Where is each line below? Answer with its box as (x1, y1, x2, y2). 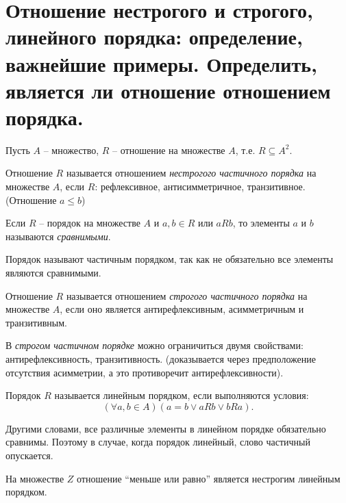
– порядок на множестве (39, 216, 140, 230)
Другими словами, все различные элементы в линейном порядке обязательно (5, 421, 326, 435)
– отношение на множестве (112, 142, 225, 157)
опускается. (5, 448, 53, 462)
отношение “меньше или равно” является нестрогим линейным (77, 471, 341, 485)
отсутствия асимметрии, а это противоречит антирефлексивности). (5, 365, 284, 379)
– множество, (43, 142, 99, 157)
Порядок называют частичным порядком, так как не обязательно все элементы (5, 252, 334, 266)
